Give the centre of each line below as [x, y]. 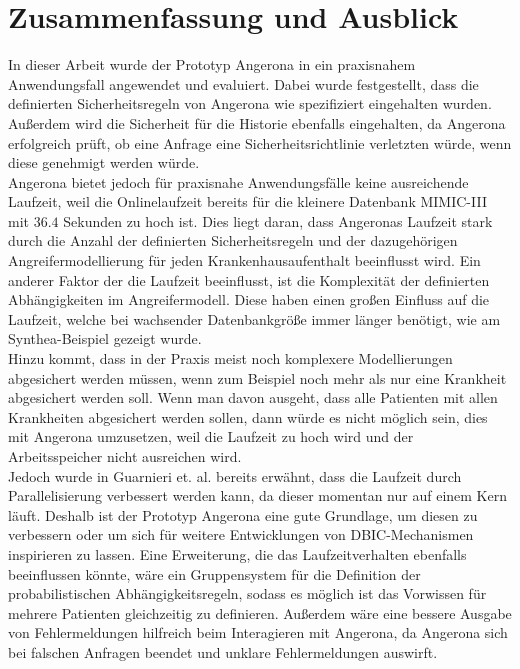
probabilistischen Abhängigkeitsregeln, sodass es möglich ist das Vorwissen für [247, 593]
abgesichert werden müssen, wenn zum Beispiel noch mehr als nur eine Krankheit [257, 377]
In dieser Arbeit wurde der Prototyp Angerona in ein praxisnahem [212, 64]
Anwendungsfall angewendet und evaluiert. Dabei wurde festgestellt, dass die [243, 83]
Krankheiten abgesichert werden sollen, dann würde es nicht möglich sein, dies [248, 416]
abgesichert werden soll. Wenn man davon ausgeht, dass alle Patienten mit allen [253, 397]
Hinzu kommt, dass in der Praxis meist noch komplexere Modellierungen [230, 358]
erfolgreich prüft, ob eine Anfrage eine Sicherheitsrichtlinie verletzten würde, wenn [260, 142]
